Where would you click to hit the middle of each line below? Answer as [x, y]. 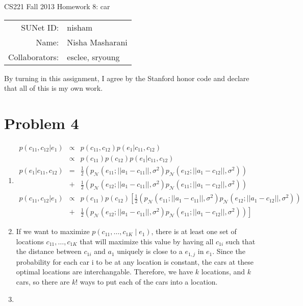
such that [241, 241]
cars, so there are [43, 281]
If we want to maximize [53, 231]
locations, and [223, 272]
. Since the [229, 251]
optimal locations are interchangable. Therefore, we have [105, 272]
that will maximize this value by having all [147, 241]
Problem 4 [42, 123]
